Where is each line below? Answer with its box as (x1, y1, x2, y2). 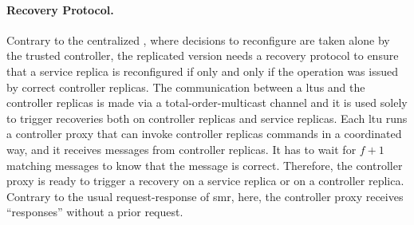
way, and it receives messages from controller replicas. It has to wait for (6, 140, 357, 157)
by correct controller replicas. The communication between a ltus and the (6, 78, 365, 95)
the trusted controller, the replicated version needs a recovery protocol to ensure (6, 47, 399, 64)
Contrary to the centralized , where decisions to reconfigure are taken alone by (6, 31, 390, 48)
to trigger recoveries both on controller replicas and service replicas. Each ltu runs (6, 109, 408, 126)
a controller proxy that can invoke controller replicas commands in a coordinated (6, 125, 402, 142)
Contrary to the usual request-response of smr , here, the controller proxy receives (6, 187, 404, 204)
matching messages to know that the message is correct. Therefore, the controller (6, 156, 403, 173)
